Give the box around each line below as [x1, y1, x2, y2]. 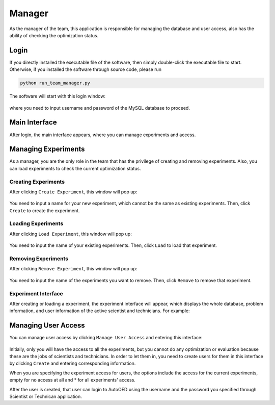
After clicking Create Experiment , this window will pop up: [9, 189, 137, 195]
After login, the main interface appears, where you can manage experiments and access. [9, 132, 196, 138]
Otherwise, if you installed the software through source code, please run [9, 66, 161, 72]
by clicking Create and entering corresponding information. [9, 360, 136, 367]
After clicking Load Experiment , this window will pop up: [9, 231, 132, 237]
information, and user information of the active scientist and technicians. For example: [9, 308, 190, 314]
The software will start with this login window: [9, 93, 106, 99]
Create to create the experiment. [9, 207, 80, 214]
